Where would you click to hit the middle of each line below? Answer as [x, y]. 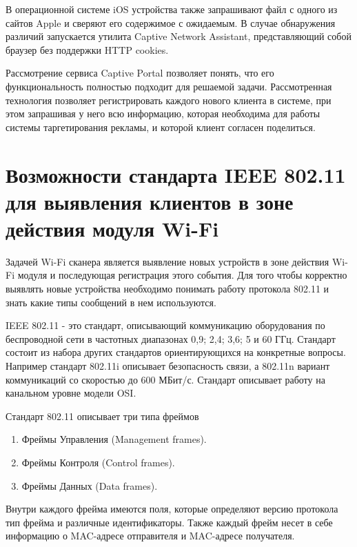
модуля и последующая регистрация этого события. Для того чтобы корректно [182, 275]
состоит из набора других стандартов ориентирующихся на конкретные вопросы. [176, 352]
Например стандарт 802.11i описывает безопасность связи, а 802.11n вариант [168, 366]
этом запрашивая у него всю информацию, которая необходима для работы [163, 113]
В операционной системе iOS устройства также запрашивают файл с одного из [172, 9]
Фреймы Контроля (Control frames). [98, 462]
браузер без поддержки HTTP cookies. [87, 49]
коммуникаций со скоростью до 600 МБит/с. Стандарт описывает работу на [165, 379]
